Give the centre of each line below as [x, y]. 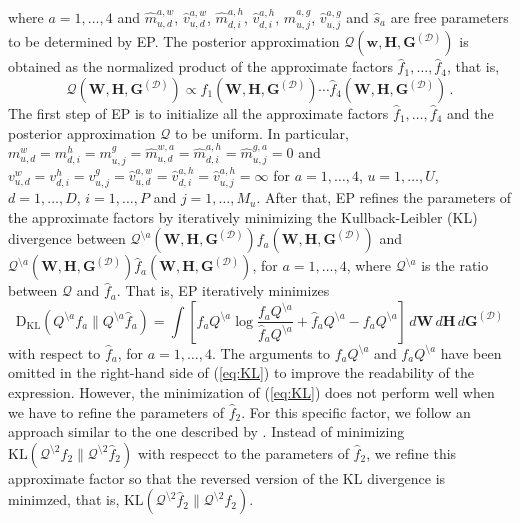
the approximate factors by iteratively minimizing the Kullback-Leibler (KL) [243, 216]
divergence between [67, 238]
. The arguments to [271, 352]
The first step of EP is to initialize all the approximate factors [198, 113]
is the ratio [455, 265]
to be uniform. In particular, [261, 132]
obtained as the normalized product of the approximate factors [200, 66]
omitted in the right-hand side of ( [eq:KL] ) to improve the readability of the [241, 372]
